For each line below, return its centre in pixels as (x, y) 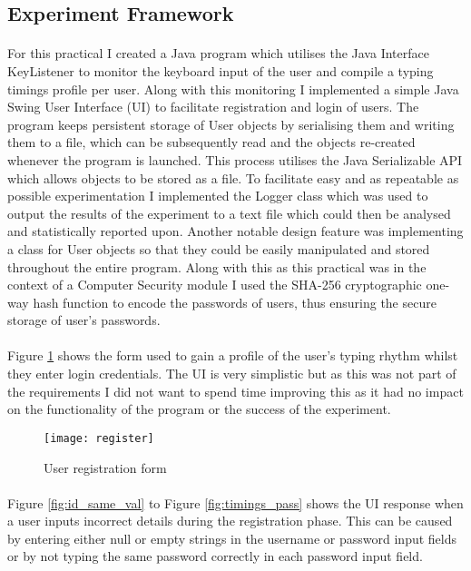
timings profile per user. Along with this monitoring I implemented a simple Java (233, 89)
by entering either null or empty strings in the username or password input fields (232, 538)
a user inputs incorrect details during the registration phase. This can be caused (230, 521)
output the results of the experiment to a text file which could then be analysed (229, 213)
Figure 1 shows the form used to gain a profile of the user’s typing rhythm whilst (233, 355)
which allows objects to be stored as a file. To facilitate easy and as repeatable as (233, 177)
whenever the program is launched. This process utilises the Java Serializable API (235, 159)
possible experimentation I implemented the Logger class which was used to (218, 196)
